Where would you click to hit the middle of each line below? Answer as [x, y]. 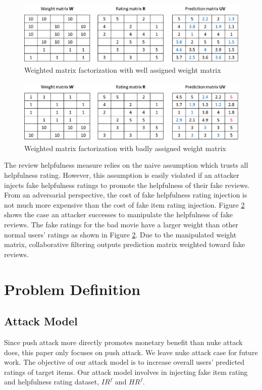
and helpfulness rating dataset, [52, 382]
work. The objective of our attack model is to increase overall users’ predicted [124, 362]
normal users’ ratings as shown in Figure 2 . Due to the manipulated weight [120, 234]
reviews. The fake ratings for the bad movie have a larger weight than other [121, 225]
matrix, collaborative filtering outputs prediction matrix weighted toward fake [125, 244]
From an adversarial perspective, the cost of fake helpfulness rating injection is [126, 195]
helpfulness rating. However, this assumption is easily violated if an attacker [122, 175]
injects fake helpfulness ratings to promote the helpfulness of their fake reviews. [127, 185]
